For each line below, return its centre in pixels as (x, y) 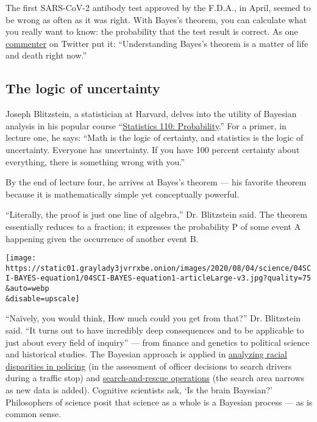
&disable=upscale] (43, 299)
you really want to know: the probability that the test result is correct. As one (152, 31)
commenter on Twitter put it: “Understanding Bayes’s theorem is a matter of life (157, 43)
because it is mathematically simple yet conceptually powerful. (123, 194)
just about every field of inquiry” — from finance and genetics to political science (158, 342)
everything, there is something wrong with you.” (95, 161)
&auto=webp (27, 289)
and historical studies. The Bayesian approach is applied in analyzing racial (146, 354)
